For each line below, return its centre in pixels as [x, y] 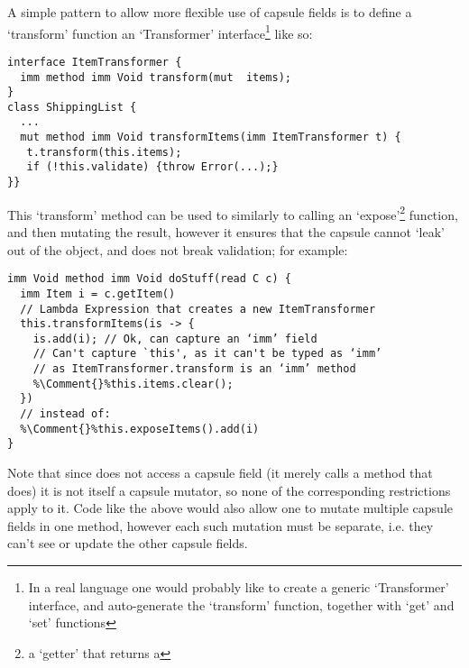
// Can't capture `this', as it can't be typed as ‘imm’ [207, 354]
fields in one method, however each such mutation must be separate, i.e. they [221, 525]
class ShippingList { [72, 107]
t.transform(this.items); [104, 152]
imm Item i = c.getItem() [98, 293]
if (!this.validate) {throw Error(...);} [152, 167]
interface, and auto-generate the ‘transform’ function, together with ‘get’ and [241, 604]
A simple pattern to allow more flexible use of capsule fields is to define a [210, 12]
